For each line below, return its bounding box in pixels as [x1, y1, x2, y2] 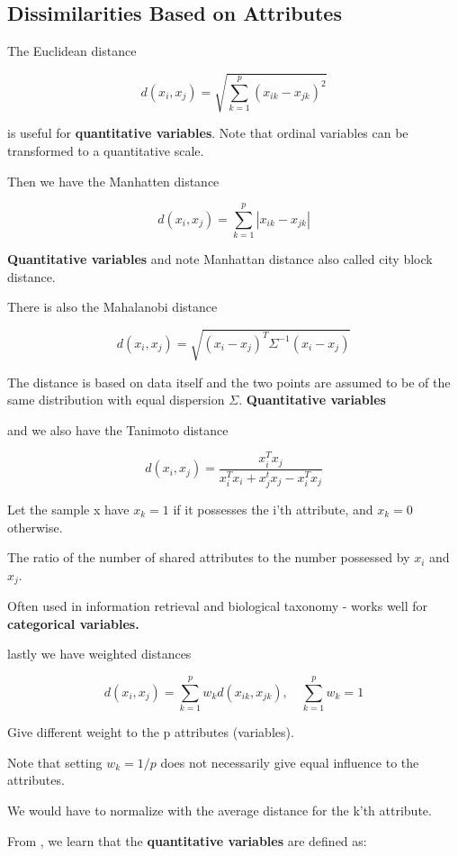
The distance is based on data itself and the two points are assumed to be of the [7, 372, 451, 391]
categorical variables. [7, 614, 139, 633]
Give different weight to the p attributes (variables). [7, 723, 294, 742]
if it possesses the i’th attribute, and [173, 500, 373, 518]
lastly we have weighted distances [7, 644, 192, 663]
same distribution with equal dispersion [7, 390, 225, 409]
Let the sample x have [7, 500, 130, 518]
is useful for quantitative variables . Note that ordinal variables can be [7, 123, 409, 142]
